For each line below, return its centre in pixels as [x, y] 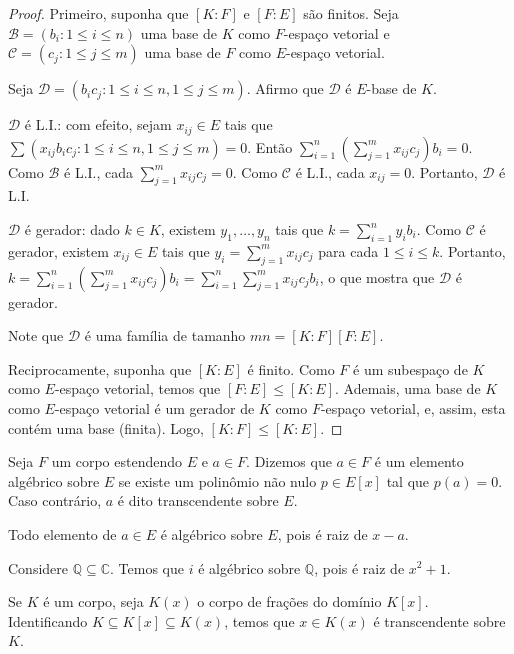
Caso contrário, [55, 500]
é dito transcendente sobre [198, 500]
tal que [408, 480]
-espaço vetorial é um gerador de [154, 408]
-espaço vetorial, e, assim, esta [413, 408]
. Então [270, 146]
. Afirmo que [285, 88]
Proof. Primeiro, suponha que [98, 13]
